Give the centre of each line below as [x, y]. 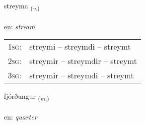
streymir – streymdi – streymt [82, 75]
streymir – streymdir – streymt [83, 61]
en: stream [20, 26]
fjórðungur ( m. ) [27, 97]
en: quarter [21, 117]
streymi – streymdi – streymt [80, 47]
